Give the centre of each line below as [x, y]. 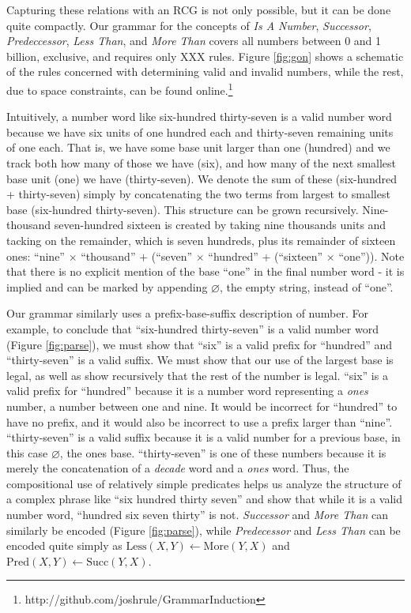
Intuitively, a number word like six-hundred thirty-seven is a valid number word [199, 117]
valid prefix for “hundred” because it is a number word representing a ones [187, 391]
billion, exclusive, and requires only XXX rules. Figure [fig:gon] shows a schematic [205, 56]
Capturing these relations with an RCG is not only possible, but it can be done [199, 9]
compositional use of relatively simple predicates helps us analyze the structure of [204, 483]
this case [27, 452]
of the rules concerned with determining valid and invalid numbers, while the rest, [205, 71]
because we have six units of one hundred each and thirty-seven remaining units [200, 132]
